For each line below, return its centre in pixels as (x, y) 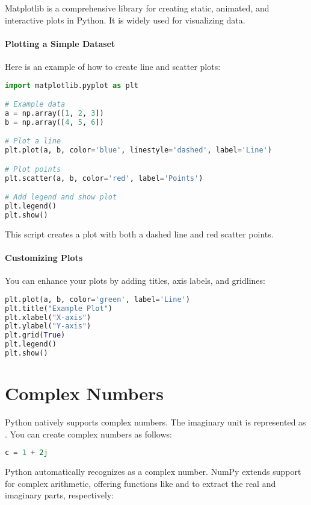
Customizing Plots (44, 258)
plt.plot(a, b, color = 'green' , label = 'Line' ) (97, 299)
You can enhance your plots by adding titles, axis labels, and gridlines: (135, 281)
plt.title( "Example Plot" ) (59, 308)
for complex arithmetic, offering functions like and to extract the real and (140, 483)
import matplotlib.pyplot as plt (72, 85)
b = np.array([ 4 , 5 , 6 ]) (54, 122)
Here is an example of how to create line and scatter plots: (113, 66)
